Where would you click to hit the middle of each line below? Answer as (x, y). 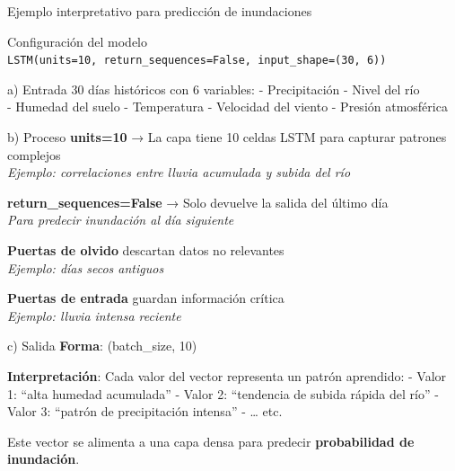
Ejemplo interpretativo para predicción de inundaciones (160, 11)
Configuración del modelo (78, 41)
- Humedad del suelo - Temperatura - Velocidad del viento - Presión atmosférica (227, 107)
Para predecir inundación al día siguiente (121, 220)
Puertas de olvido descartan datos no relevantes (146, 250)
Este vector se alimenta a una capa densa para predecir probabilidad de (211, 441)
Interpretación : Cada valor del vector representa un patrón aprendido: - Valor (227, 375)
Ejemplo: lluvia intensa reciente (94, 315)
